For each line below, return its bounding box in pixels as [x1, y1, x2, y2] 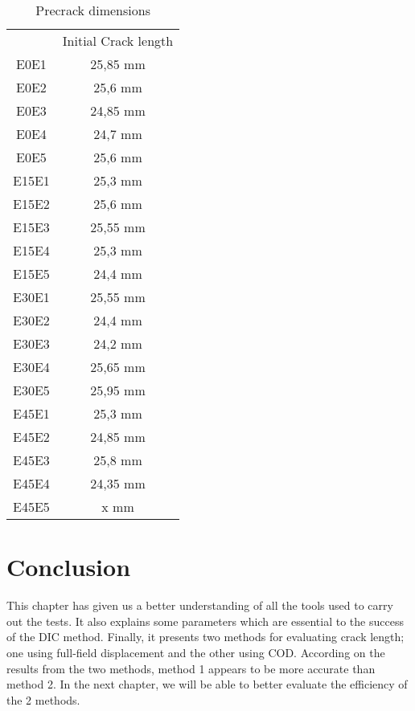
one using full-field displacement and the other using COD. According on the [6, 644, 385, 660]
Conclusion [6, 550, 131, 583]
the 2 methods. [6, 691, 80, 708]
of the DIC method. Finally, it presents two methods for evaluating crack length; [6, 628, 405, 645]
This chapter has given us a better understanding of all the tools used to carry [6, 597, 393, 614]
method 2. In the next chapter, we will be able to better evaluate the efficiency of [6, 676, 408, 693]
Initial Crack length [62, 31, 174, 50]
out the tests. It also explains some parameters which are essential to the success [6, 612, 404, 629]
